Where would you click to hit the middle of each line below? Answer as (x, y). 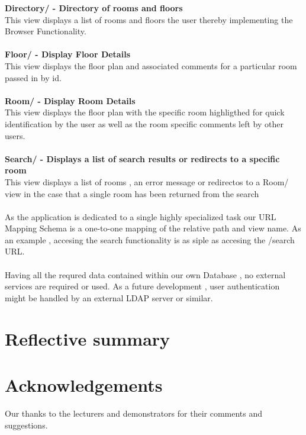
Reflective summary (88, 338)
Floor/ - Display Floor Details (67, 54)
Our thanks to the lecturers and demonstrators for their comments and (134, 413)
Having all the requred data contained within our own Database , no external (145, 274)
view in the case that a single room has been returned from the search (132, 193)
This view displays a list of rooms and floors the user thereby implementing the (149, 19)
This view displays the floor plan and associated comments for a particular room (151, 65)
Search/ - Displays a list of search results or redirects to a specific (142, 158)
